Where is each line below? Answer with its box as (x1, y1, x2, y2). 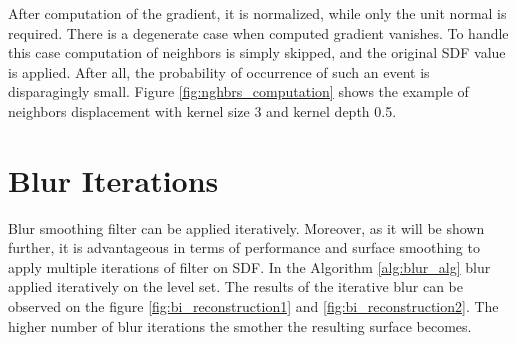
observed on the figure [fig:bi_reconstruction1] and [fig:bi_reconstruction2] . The (8, 296, 499, 317)
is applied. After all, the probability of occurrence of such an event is (8, 61, 430, 82)
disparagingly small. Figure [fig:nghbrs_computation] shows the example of (8, 81, 469, 102)
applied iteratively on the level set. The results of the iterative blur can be (8, 276, 463, 297)
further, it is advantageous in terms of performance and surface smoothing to (8, 237, 480, 258)
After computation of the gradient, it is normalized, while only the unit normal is (8, 3, 507, 23)
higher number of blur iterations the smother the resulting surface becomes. (8, 315, 472, 336)
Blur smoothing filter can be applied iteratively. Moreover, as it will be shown (8, 217, 485, 238)
